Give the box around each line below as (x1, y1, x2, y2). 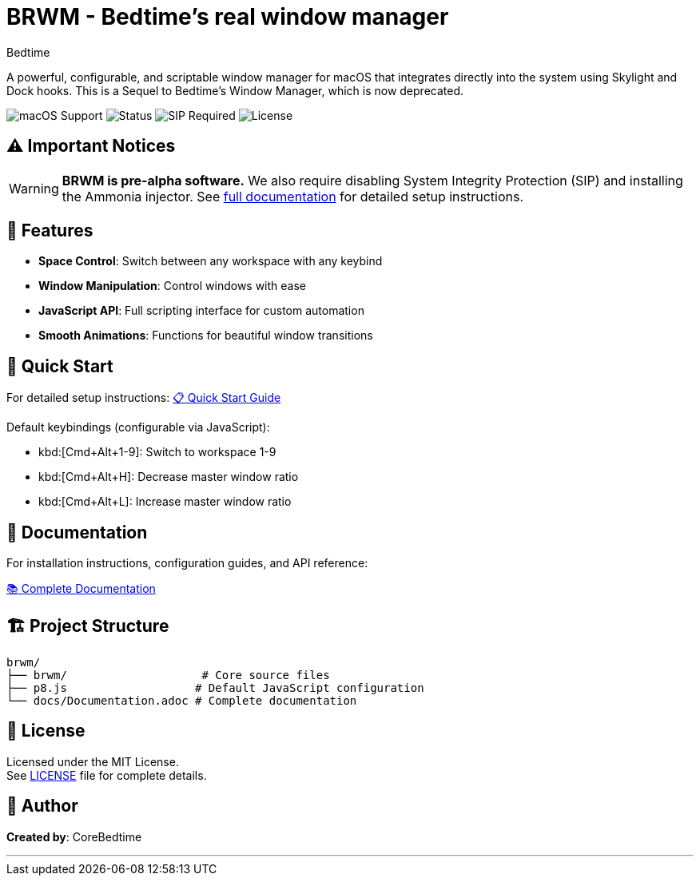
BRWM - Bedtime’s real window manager (6, 3, 449, 30)
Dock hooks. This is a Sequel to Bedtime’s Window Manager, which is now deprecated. (6, 83, 463, 97)
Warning (9, 180, 59, 197)
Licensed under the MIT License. (6, 754, 179, 769)
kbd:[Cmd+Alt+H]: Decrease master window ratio (38, 470, 299, 484)
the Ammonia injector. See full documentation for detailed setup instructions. (62, 188, 524, 205)
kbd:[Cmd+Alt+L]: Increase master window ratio (38, 495, 292, 509)
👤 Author (6, 796, 78, 816)
